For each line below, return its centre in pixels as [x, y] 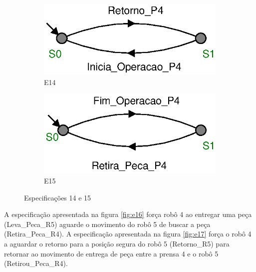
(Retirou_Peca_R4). [36, 263]
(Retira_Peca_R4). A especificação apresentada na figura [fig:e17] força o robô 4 [128, 234]
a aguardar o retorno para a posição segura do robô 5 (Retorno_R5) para [117, 243]
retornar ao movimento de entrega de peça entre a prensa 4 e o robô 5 [111, 253]
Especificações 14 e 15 [58, 197]
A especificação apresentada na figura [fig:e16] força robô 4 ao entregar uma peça [128, 214]
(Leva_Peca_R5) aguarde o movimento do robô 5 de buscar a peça [107, 224]
